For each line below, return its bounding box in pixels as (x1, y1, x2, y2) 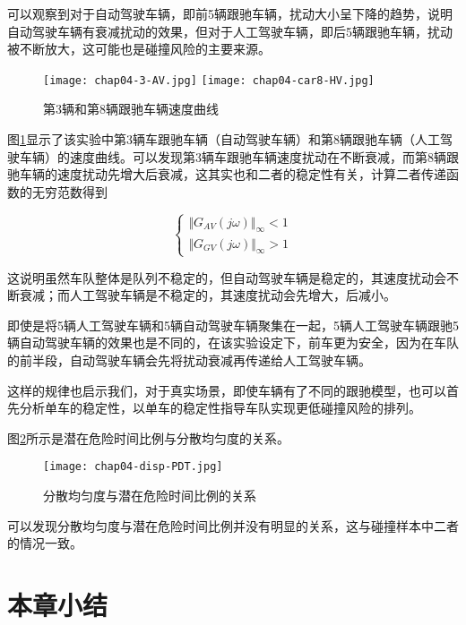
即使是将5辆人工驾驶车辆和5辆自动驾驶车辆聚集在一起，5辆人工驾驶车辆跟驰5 (7, 315, 459, 334)
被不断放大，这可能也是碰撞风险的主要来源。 (7, 39, 271, 58)
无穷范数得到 (31, 182, 108, 201)
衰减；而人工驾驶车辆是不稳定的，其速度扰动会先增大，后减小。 (19, 286, 396, 304)
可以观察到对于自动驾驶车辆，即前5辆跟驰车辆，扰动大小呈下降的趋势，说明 (7, 4, 453, 22)
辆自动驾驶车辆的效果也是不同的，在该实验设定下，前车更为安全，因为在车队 (7, 333, 459, 352)
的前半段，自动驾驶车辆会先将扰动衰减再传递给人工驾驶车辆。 (7, 350, 371, 369)
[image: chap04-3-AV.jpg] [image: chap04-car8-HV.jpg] (43, 73, 375, 87)
